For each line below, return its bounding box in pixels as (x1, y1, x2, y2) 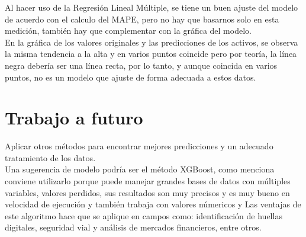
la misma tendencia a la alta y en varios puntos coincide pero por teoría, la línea (5, 47, 297, 60)
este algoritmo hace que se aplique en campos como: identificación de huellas (5, 209, 282, 222)
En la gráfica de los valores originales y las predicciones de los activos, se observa (5, 36, 298, 48)
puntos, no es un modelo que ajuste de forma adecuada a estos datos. (5, 71, 256, 83)
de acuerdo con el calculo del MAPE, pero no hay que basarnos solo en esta (5, 12, 279, 25)
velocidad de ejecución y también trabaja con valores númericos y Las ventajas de (5, 198, 301, 210)
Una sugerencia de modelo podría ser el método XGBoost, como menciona (5, 163, 275, 175)
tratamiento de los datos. (5, 151, 96, 164)
